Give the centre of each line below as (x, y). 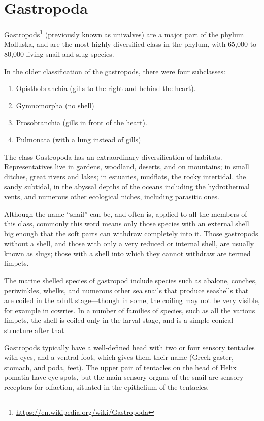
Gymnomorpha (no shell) (55, 105)
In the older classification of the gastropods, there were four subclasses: (115, 71)
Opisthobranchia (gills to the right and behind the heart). (106, 88)
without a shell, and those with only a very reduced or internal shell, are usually (129, 243)
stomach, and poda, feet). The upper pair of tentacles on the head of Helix (120, 367)
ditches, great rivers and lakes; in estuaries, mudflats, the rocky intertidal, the (125, 176)
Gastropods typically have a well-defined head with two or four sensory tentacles (129, 347)
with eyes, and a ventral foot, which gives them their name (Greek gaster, (119, 357)
